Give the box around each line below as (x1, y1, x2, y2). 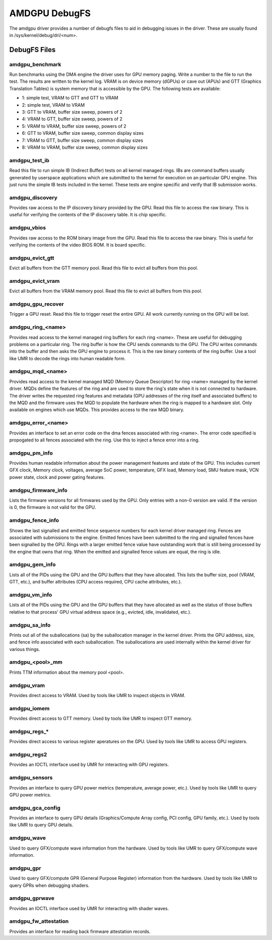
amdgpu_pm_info (9, 450, 53, 457)
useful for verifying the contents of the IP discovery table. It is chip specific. (9, 212, 167, 218)
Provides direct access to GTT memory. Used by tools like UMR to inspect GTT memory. (9, 715, 192, 722)
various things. (9, 646, 40, 652)
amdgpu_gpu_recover (9, 301, 64, 308)
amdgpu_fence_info (9, 517, 59, 524)
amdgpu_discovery (9, 194, 58, 201)
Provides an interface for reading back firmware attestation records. (9, 928, 151, 934)
